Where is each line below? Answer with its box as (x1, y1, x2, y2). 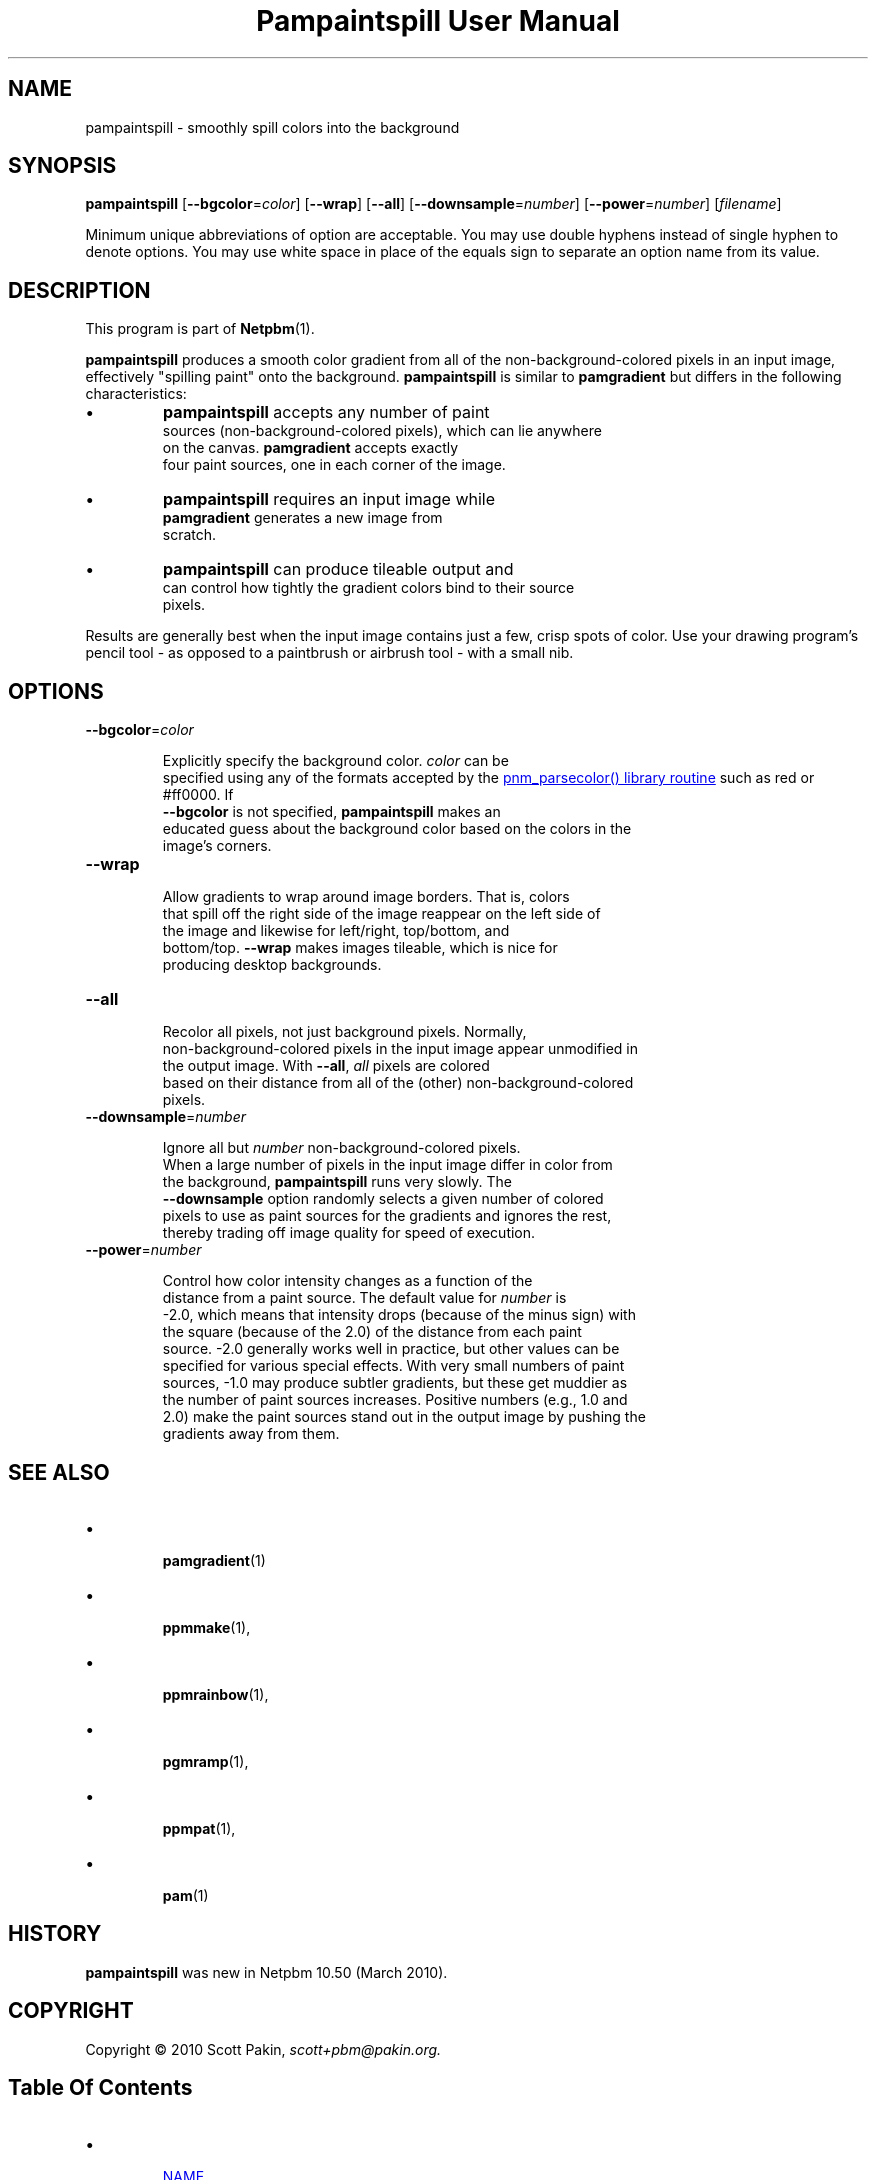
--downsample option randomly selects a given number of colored (162, 1190, 604, 1208)
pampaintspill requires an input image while (163, 489, 496, 510)
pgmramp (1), (162, 1752, 249, 1770)
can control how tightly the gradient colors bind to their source (162, 579, 575, 597)
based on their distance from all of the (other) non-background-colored (162, 1074, 634, 1092)
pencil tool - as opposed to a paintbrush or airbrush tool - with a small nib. (85, 644, 574, 662)
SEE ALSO (8, 1459, 110, 1485)
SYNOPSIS (8, 153, 117, 179)
